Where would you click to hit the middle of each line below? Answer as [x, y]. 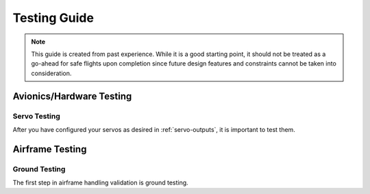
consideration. [51, 73]
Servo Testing [37, 116]
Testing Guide [53, 18]
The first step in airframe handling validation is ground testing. [100, 183]
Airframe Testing [50, 149]
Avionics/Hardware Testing [72, 96]
